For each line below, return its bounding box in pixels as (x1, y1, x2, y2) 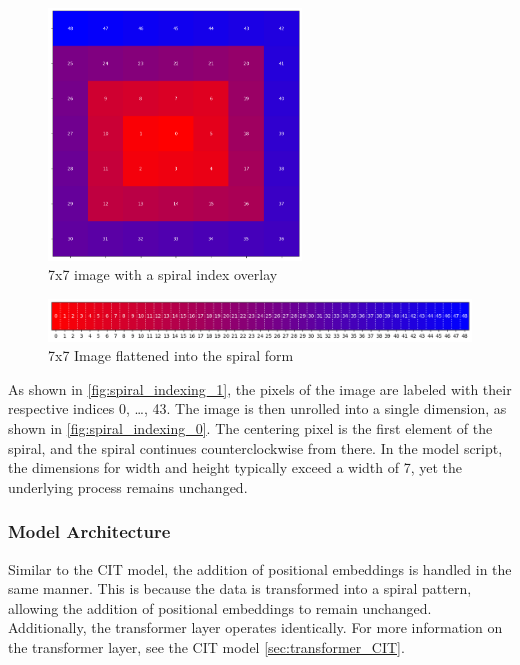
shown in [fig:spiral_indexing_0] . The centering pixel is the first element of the (8, 418, 493, 438)
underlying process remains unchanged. (8, 476, 248, 497)
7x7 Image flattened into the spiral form (48, 345, 294, 366)
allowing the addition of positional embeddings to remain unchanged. (8, 597, 432, 618)
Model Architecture (8, 519, 171, 544)
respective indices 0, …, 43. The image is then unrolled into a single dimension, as (8, 398, 507, 419)
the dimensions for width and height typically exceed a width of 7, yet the (8, 457, 463, 478)
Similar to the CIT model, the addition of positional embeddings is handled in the (8, 558, 512, 579)
